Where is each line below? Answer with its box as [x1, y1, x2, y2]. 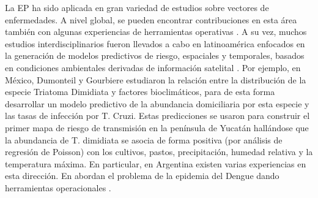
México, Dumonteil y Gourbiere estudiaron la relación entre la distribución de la [5, 73, 306, 86]
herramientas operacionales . [5, 181, 111, 194]
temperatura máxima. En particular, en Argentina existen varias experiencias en [5, 157, 306, 170]
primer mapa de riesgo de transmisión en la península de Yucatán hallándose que [5, 121, 309, 134]
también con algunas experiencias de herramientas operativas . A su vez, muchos [5, 25, 307, 38]
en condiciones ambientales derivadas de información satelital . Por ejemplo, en [5, 61, 301, 74]
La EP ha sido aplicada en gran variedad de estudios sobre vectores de [5, 1, 269, 13]
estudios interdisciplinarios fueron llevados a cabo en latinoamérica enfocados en [5, 37, 305, 50]
